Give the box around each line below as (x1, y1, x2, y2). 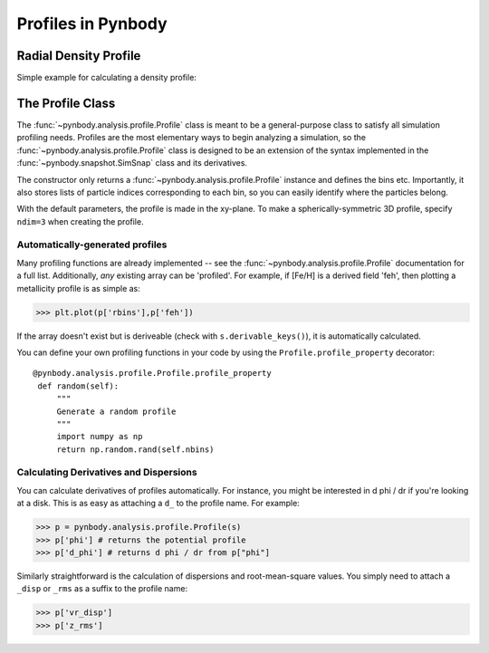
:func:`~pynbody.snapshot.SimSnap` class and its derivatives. (16, 158, 248, 168)
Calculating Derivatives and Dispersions (16, 466, 198, 479)
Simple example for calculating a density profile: (16, 72, 197, 83)
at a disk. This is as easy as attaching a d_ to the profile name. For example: (16, 498, 301, 509)
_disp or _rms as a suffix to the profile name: (16, 583, 188, 594)
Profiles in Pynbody (16, 14, 168, 34)
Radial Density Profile (16, 48, 141, 63)
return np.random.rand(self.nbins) (56, 444, 215, 455)
